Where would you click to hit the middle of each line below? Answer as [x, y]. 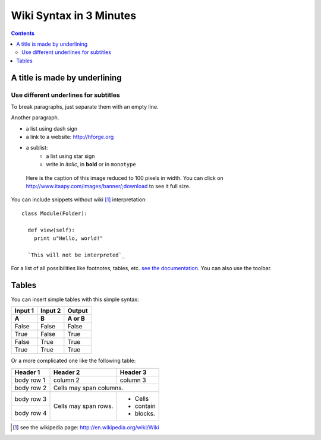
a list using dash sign [52, 128]
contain [145, 406]
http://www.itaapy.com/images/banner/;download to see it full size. [108, 186]
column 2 [66, 380]
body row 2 [31, 388]
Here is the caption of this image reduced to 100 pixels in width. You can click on [125, 178]
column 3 [133, 380]
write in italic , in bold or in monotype [91, 164]
